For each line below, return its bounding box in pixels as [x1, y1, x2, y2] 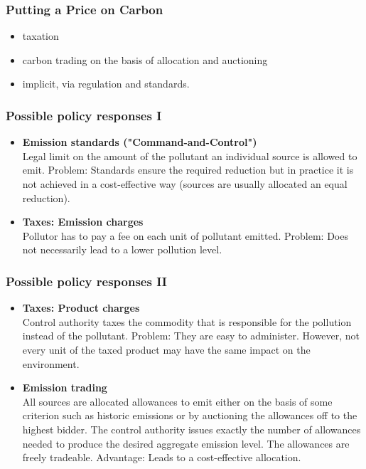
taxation [22, 28, 59, 43]
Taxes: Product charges [22, 300, 140, 315]
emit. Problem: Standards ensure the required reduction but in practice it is [22, 162, 354, 177]
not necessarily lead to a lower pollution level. [22, 242, 222, 257]
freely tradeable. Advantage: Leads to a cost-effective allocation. [22, 450, 301, 465]
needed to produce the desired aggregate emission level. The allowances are [22, 436, 350, 450]
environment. [22, 356, 80, 371]
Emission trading [22, 380, 107, 395]
